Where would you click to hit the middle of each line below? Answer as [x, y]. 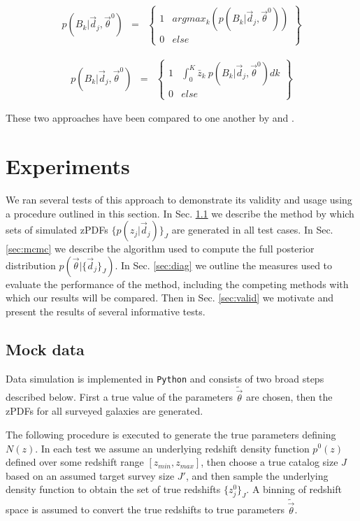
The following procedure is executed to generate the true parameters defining [171, 434]
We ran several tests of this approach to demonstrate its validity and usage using [179, 199]
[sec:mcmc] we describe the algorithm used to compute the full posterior [160, 249]
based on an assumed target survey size [90, 475]
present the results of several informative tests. [106, 311]
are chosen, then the [289, 397]
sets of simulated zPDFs [57, 230]
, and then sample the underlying [257, 475]
